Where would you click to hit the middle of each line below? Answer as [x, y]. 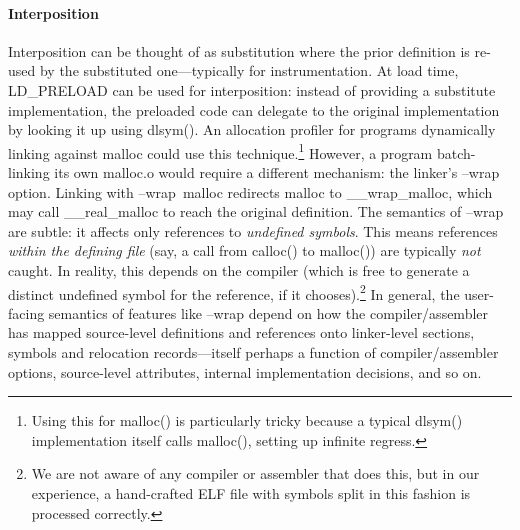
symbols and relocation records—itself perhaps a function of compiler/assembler [253, 352]
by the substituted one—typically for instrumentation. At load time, [249, 70]
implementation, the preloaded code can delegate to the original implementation [254, 109]
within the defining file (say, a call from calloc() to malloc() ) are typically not [244, 250]
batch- [456, 152]
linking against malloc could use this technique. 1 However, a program [220, 151]
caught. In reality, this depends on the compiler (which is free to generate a [239, 269]
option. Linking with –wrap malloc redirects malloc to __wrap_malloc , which [250, 191]
